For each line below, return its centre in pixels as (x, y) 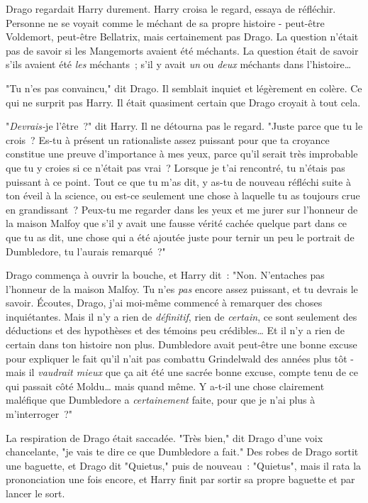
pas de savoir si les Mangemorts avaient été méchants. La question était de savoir (182, 50)
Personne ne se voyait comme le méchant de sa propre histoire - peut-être (165, 22)
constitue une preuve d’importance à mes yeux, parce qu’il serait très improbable (182, 154)
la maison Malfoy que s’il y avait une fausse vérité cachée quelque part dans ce (177, 223)
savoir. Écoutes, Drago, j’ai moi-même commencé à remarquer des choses (164, 303)
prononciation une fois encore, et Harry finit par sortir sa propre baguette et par (180, 479)
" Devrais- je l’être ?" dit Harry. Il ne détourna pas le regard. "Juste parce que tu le (184, 126)
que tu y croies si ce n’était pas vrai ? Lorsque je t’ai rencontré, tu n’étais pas (175, 167)
